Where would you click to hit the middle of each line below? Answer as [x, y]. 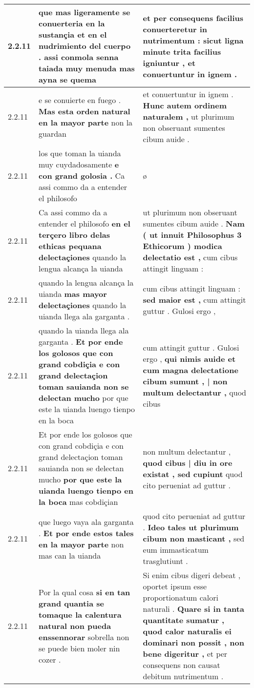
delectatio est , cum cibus [190, 257]
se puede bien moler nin [79, 648]
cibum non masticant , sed [194, 538]
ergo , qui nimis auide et [189, 358]
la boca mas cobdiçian [78, 502]
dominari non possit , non [193, 642]
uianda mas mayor [73, 294]
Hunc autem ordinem [185, 105]
